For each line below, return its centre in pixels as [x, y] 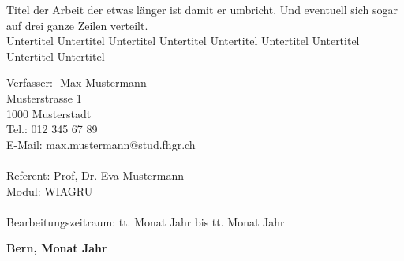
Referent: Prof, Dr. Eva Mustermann [95, 175]
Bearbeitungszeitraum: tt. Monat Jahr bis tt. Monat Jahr [146, 221]
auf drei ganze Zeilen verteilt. [77, 25]
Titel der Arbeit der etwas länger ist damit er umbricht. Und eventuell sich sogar [202, 9]
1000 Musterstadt [49, 113]
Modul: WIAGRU [50, 190]
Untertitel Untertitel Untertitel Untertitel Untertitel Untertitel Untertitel [183, 41]
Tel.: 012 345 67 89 [52, 129]
